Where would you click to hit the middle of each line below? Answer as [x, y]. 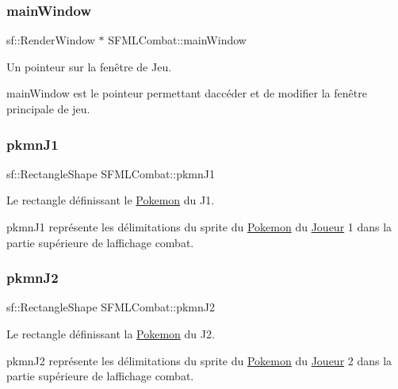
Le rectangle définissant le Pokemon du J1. [111, 200]
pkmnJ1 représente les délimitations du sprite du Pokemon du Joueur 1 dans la [199, 227]
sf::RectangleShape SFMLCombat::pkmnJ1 [111, 173]
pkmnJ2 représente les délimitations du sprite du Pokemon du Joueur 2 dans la [199, 360]
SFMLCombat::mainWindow [177, 40]
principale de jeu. [48, 109]
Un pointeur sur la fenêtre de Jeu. [89, 66]
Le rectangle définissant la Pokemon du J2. [111, 334]
